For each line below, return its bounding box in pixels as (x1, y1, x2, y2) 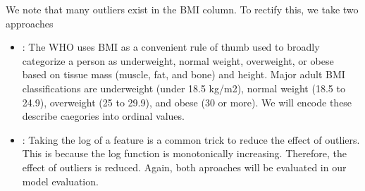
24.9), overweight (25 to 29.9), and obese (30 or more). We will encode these (22, 94, 352, 109)
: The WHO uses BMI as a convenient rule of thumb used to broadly (22, 39, 320, 54)
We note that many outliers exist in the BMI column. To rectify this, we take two (6, 2, 359, 16)
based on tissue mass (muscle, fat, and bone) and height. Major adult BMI (22, 67, 345, 82)
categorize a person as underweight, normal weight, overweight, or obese (22, 53, 334, 68)
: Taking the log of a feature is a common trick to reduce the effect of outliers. (22, 132, 360, 147)
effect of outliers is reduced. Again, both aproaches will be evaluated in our (22, 159, 347, 174)
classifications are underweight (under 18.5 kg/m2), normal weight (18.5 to (22, 80, 345, 95)
